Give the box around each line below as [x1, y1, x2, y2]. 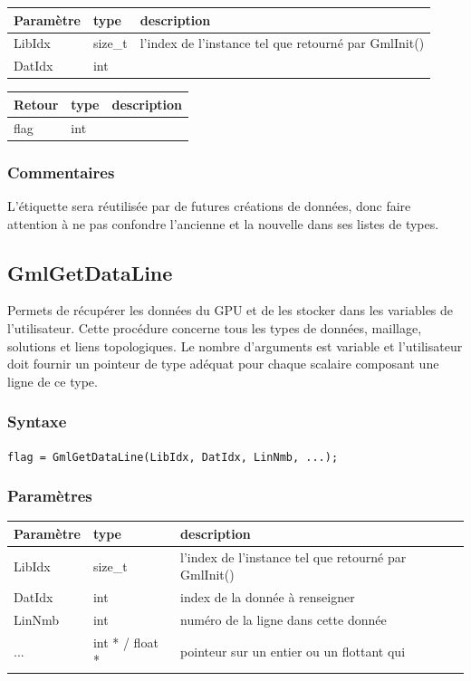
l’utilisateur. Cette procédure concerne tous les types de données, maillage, [7, 318, 422, 337]
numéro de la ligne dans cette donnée [180, 610, 387, 629]
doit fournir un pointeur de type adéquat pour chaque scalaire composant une [7, 354, 439, 373]
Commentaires [7, 160, 115, 183]
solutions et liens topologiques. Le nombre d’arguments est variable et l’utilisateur [7, 336, 463, 355]
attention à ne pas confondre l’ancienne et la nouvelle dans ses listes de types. [7, 214, 439, 233]
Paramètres [7, 484, 92, 507]
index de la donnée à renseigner [180, 588, 355, 607]
